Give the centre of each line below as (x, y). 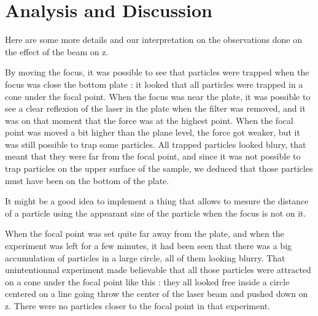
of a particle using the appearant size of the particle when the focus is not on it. (156, 213)
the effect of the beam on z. (57, 51)
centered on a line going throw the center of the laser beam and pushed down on (157, 294)
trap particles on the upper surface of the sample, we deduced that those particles (159, 168)
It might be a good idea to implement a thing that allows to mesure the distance (157, 201)
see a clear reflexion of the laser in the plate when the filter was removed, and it (155, 108)
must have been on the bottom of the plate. (87, 180)
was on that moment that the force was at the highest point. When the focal (149, 120)
